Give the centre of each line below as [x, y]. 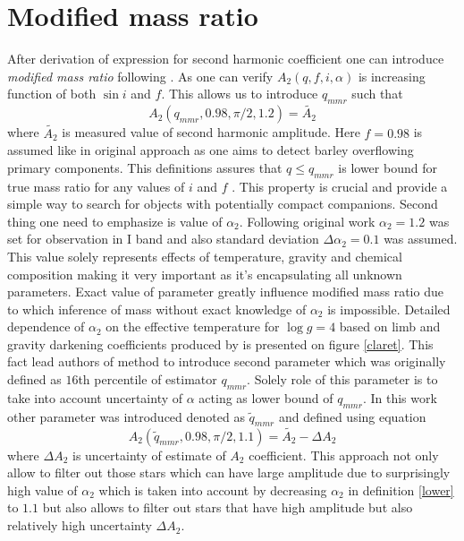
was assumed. [421, 239]
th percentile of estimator [148, 379]
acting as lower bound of [266, 397]
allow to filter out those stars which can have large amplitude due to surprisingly [229, 472]
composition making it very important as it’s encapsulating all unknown [205, 274]
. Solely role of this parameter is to [342, 379]
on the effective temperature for [193, 326]
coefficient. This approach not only [344, 455]
